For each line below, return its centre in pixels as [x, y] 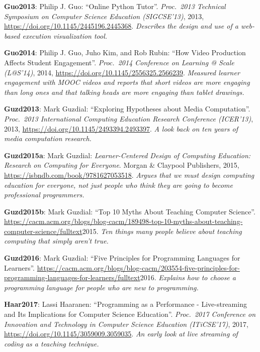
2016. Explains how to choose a [188, 277]
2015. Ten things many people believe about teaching [162, 231]
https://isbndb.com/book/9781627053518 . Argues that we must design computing [129, 174]
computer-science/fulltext [43, 231]
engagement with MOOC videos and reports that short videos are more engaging [127, 82]
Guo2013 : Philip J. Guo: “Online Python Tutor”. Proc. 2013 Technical [115, 6]
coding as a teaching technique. [52, 343]
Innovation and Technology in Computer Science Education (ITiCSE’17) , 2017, [126, 324]
